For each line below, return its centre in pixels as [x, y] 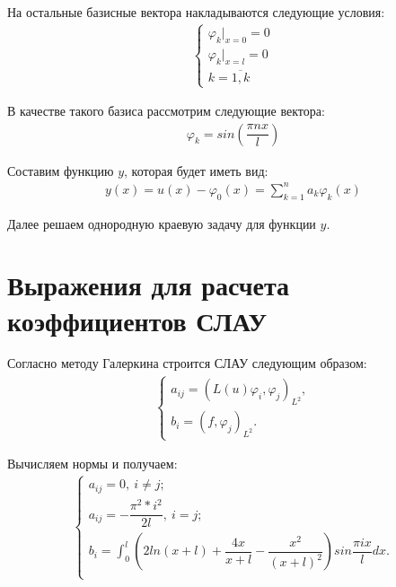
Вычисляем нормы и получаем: [92, 464]
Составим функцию [61, 170]
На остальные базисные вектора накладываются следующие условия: [196, 12]
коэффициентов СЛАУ [137, 320]
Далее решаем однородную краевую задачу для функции [162, 223]
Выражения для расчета [149, 285]
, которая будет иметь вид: [196, 170]
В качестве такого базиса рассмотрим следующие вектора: [166, 111]
